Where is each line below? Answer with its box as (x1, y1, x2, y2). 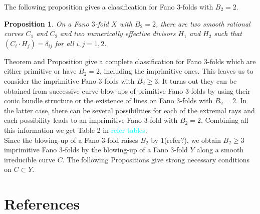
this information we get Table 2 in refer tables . (4, 124, 147, 135)
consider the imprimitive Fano (4, 75, 96, 86)
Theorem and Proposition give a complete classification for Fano (4, 56, 202, 66)
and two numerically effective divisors (60, 28, 176, 39)
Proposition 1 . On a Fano (4, 18, 89, 29)
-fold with (147, 115, 178, 125)
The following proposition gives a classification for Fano (4, 2, 175, 12)
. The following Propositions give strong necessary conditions (62, 154, 250, 164)
